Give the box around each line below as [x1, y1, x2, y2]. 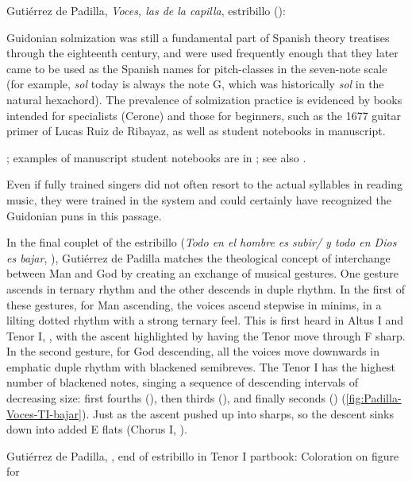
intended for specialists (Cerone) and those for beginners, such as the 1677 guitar [6, 107, 401, 123]
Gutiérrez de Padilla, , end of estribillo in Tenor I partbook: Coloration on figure [6, 447, 399, 464]
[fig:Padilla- [345, 390, 402, 406]
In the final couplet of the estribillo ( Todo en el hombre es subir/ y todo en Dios [6, 234, 397, 251]
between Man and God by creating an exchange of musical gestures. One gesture [6, 265, 399, 282]
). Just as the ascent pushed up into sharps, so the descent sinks [82, 405, 394, 422]
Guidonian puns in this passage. [6, 207, 162, 224]
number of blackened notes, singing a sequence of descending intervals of [6, 374, 359, 391]
